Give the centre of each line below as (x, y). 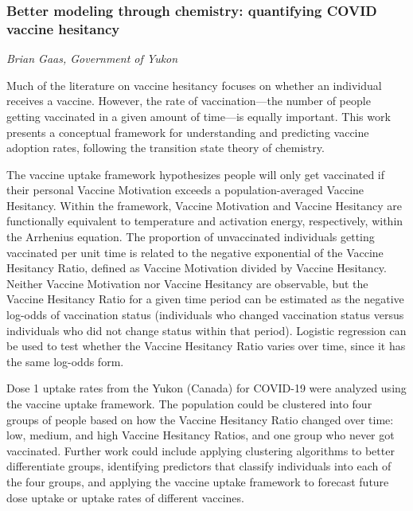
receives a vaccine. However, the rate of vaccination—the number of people (189, 101)
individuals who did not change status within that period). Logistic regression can (206, 330)
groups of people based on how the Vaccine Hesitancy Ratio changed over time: (200, 419)
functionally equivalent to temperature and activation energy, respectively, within (205, 221)
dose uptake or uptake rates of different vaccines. (125, 497)
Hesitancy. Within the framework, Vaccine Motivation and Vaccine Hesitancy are (204, 205)
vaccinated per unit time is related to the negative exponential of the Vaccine (195, 252)
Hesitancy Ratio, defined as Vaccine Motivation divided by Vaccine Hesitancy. (197, 268)
